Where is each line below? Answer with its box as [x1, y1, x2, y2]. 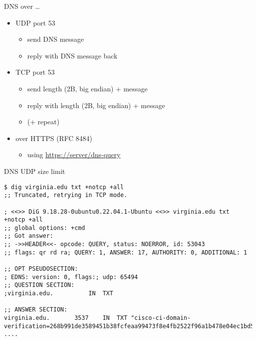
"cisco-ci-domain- [130, 314, 191, 322]
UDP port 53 [15, 17, 55, 28]
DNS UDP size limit [4, 166, 65, 176]
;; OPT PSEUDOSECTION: [4, 265, 78, 273]
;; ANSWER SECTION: [4, 306, 67, 313]
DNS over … [4, 1, 40, 11]
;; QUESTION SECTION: [4, 282, 75, 289]
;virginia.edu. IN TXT [4, 290, 113, 297]
